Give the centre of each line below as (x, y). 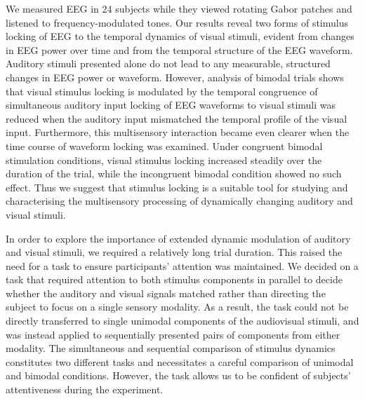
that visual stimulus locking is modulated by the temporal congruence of (162, 91)
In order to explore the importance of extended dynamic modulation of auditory (178, 238)
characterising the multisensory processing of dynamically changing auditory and (179, 201)
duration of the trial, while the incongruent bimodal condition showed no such (174, 174)
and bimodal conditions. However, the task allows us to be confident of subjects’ (178, 375)
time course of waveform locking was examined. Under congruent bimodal (164, 145)
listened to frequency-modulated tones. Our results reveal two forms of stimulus (177, 22)
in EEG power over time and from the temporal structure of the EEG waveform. (179, 49)
